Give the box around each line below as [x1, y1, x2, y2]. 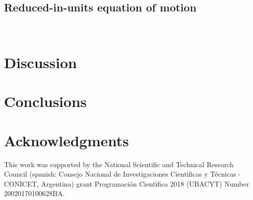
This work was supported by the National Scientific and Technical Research [4, 159, 234, 169]
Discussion [4, 52, 77, 72]
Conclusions [4, 91, 87, 111]
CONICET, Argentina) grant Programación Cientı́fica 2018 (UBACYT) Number [4, 178, 249, 189]
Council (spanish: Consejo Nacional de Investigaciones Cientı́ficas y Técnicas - [4, 169, 241, 179]
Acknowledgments [4, 130, 129, 150]
